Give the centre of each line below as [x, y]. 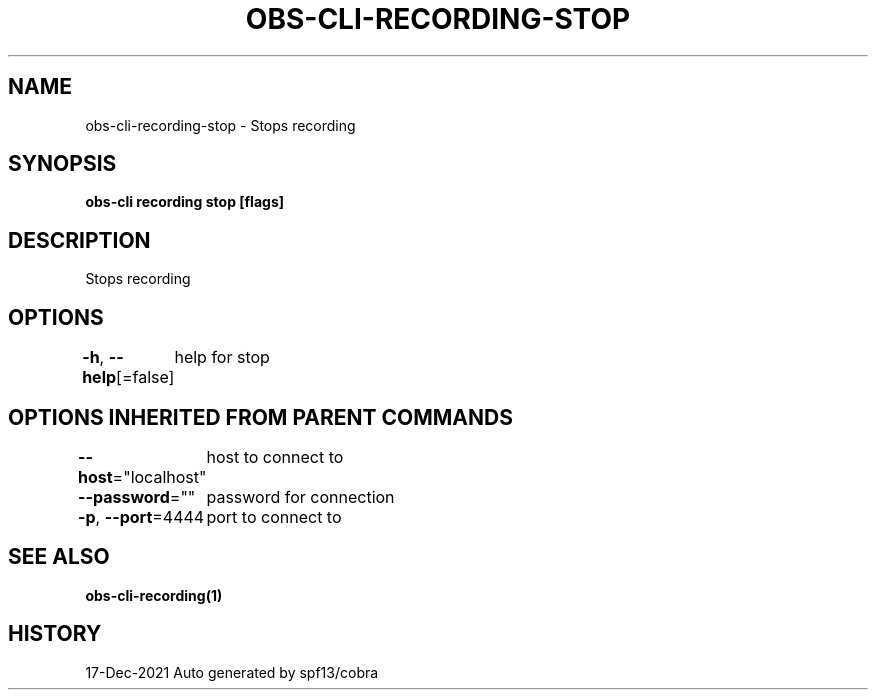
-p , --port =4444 [141, 516]
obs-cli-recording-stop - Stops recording [220, 125]
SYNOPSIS [62, 164]
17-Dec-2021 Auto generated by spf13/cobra [232, 672]
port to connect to [274, 516]
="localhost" [159, 476]
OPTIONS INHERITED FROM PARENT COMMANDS [260, 417]
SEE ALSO [59, 557]
